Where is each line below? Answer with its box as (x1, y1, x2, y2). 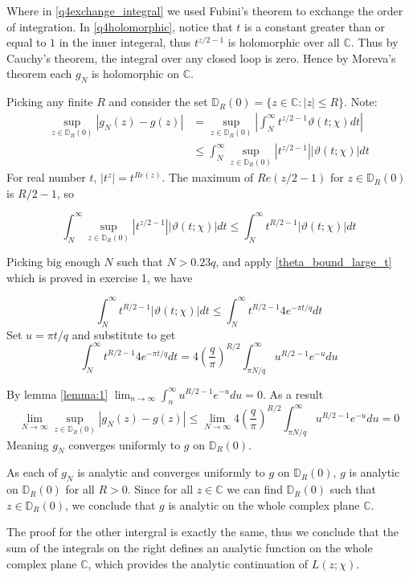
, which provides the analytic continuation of (88, 555, 309, 572)
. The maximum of (162, 169, 254, 186)
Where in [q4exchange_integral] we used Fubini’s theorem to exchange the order (6, 2, 403, 18)
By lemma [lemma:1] (6, 385, 108, 402)
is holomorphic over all (227, 34, 340, 51)
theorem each (6, 65, 72, 82)
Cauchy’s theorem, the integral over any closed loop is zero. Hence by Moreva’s (6, 49, 396, 66)
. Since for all (127, 481, 194, 498)
